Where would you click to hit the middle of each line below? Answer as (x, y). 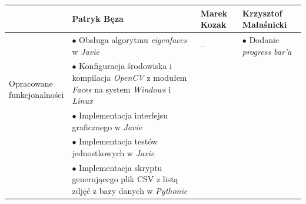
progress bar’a (267, 51)
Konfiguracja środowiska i (125, 66)
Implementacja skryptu (121, 167)
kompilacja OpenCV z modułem (129, 77)
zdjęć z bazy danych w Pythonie (130, 191)
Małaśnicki (265, 24)
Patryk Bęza (98, 19)
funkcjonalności (36, 95)
